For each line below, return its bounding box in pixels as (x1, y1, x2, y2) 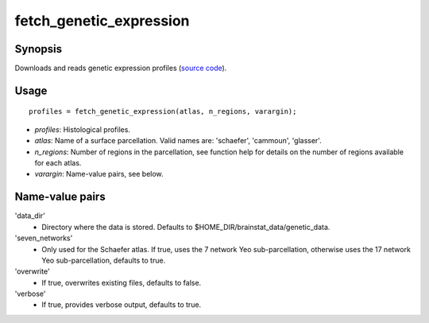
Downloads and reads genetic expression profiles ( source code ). (14, 64, 227, 73)
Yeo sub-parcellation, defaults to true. (41, 255, 166, 265)
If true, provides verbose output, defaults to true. (41, 300, 202, 309)
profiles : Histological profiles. (34, 124, 131, 134)
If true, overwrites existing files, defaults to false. (41, 278, 202, 287)
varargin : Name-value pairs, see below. (34, 169, 164, 179)
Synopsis (14, 42, 63, 56)
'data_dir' (14, 211, 45, 220)
